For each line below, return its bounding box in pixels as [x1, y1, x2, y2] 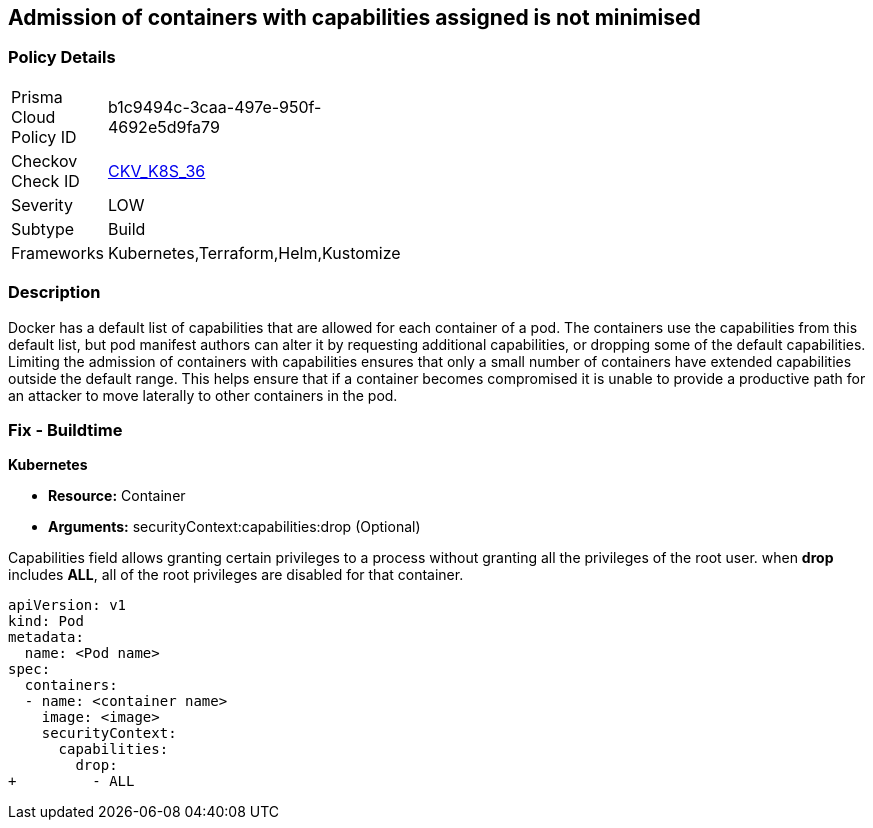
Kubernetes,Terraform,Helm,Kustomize [107, 242, 401, 263]
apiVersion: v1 [8, 597, 127, 614]
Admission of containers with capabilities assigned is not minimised [8, 5, 701, 30]
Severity [11, 194, 73, 215]
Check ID [11, 170, 80, 191]
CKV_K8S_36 [107, 160, 206, 181]
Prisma [11, 86, 63, 107]
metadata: [8, 629, 84, 646]
